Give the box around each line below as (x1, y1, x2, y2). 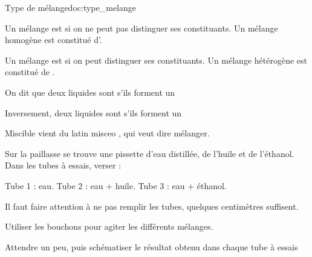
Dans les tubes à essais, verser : (5, 159, 122, 172)
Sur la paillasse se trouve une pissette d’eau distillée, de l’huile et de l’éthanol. (5, 147, 294, 159)
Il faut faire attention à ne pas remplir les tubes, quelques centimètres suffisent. (5, 199, 299, 212)
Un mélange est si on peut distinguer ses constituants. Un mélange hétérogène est (5, 53, 307, 66)
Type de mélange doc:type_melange (5, 1, 136, 13)
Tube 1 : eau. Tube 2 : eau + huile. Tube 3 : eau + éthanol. (5, 179, 227, 192)
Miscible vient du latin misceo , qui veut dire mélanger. (5, 127, 210, 139)
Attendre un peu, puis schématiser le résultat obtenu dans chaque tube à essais (5, 240, 298, 253)
